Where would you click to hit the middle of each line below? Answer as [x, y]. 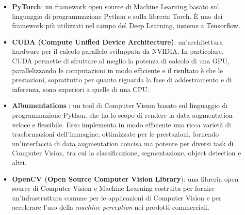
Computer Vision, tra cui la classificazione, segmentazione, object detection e [126, 153]
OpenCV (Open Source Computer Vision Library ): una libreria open [125, 178]
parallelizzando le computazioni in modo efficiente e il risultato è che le [117, 70]
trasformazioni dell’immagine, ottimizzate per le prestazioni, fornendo [115, 134]
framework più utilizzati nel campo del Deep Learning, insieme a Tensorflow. [126, 25]
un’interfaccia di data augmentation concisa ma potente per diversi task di [123, 143]
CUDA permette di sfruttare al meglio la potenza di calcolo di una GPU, [121, 60]
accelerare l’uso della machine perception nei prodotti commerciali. [111, 207]
